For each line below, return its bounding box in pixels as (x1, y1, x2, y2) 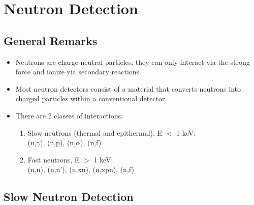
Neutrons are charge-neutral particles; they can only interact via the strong (15, 56, 250, 67)
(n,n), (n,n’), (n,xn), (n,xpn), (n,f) (27, 164, 134, 175)
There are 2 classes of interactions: (15, 110, 123, 120)
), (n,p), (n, (40, 137, 76, 148)
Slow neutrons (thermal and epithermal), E (27, 127, 163, 138)
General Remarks (4, 32, 98, 48)
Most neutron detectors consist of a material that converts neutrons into (15, 83, 241, 94)
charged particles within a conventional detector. (15, 93, 167, 104)
